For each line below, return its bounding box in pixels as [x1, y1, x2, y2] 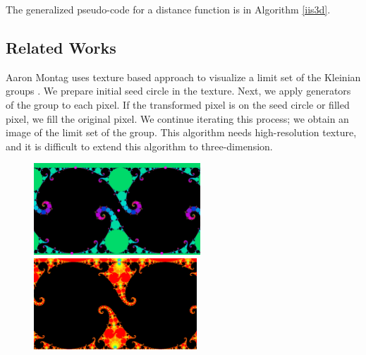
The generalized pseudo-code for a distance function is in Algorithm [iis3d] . [6, 2, 331, 16]
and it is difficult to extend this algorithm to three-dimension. [6, 138, 273, 153]
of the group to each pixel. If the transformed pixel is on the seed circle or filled [6, 97, 350, 112]
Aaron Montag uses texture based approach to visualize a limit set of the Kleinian [6, 69, 361, 84]
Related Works [6, 36, 116, 58]
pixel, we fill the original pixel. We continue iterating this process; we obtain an [6, 111, 349, 126]
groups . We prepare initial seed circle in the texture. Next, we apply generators [6, 83, 351, 98]
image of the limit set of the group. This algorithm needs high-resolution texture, [6, 125, 357, 140]
